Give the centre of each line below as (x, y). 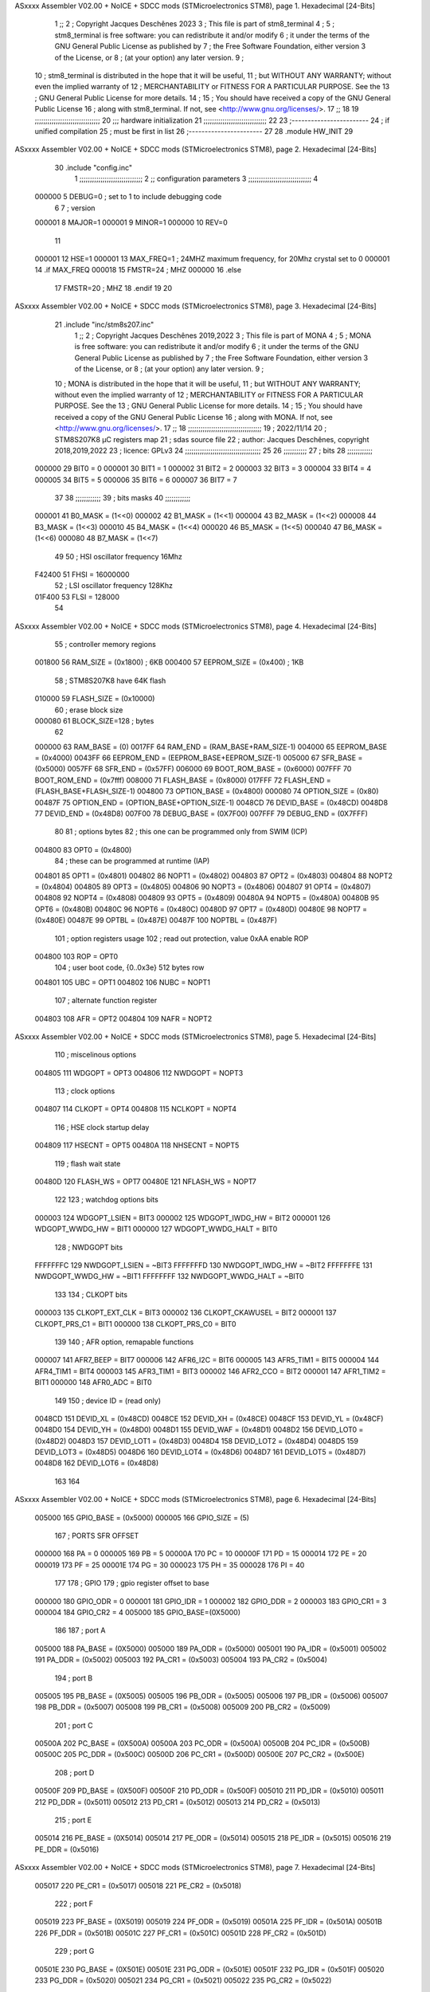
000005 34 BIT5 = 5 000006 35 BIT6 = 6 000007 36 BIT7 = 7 (136, 480)
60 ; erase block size (89, 710)
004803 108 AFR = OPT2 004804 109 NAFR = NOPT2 (123, 1018)
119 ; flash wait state (88, 1163)
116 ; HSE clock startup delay (102, 1127)
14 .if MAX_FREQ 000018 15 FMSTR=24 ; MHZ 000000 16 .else (138, 270)
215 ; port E (73, 1820)
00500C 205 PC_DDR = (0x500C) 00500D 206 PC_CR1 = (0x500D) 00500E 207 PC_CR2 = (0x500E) (200, 1755)
